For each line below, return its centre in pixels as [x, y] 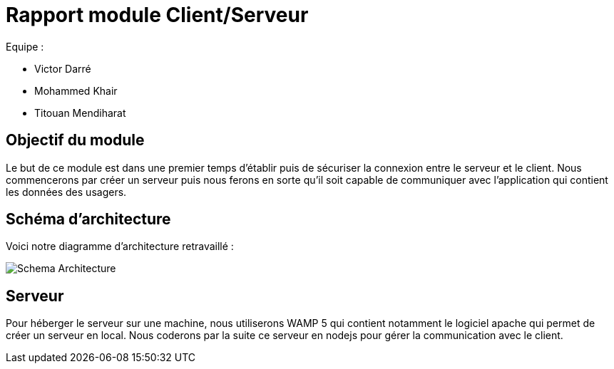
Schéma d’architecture [88, 219]
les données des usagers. [66, 192]
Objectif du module [75, 140]
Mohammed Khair [76, 90]
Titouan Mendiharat [80, 113]
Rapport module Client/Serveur [157, 15]
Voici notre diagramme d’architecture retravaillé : [120, 246]
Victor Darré [63, 68]
